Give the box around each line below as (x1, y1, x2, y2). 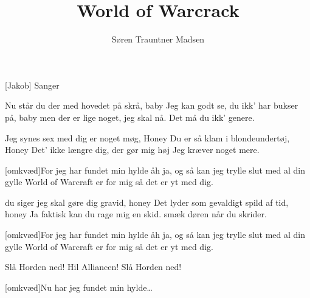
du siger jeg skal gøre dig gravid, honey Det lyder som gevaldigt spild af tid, (5, 195, 289, 208)
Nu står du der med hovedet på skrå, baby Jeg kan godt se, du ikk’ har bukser (5, 99, 298, 112)
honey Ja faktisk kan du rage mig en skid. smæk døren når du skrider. (5, 208, 267, 220)
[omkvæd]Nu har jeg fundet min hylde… (5, 280, 153, 293)
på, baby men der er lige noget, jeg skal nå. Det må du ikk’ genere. (5, 110, 255, 123)
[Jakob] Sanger (5, 78, 60, 91)
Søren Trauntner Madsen (111, 33, 205, 46)
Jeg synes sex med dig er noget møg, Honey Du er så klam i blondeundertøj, (5, 131, 290, 144)
